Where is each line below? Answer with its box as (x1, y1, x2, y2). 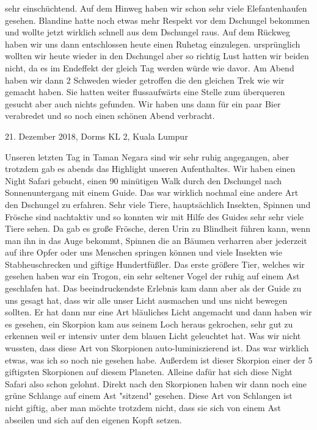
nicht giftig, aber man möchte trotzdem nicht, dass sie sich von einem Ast (5, 401, 281, 414)
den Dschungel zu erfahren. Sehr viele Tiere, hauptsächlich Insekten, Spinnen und (5, 198, 311, 210)
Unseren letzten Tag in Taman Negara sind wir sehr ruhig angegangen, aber (5, 150, 290, 163)
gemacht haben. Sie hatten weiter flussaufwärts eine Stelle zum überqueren (5, 85, 285, 98)
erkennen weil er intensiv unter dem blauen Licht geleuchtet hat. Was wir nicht (5, 329, 301, 342)
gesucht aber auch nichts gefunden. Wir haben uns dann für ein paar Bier (5, 97, 281, 110)
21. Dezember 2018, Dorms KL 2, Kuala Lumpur (5, 129, 188, 142)
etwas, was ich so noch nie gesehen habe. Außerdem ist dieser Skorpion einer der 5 (5, 353, 313, 366)
